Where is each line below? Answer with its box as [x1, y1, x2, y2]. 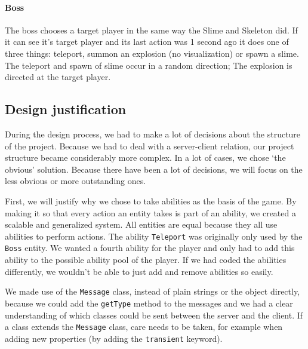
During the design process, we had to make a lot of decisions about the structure [5, 127, 301, 140]
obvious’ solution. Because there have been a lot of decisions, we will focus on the [5, 163, 303, 175]
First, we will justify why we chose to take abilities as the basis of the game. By [5, 194, 297, 207]
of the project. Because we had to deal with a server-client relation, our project [5, 139, 294, 152]
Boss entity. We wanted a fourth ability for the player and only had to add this [5, 241, 295, 254]
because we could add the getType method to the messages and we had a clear [5, 296, 293, 309]
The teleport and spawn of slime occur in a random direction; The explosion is [5, 59, 292, 71]
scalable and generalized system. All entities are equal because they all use [5, 218, 278, 231]
